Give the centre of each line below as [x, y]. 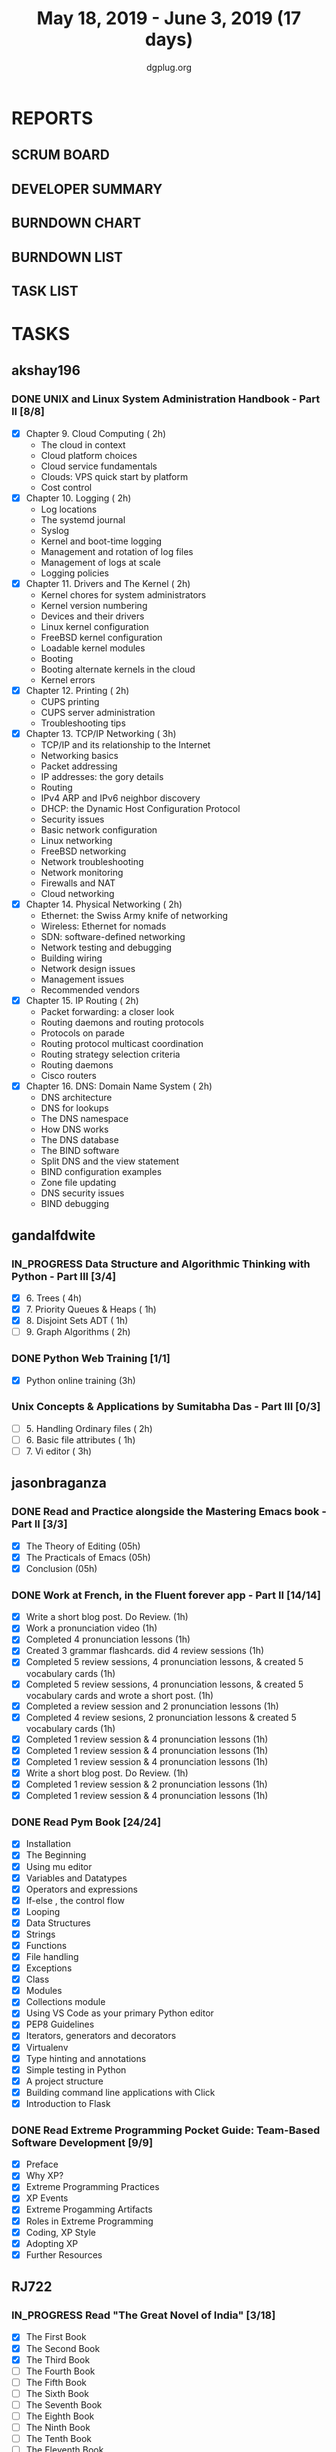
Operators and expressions [81, 1889]
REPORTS [52, 118]
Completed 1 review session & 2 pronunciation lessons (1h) [146, 1784]
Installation [48, 1844]
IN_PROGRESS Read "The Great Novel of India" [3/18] [143, 2315]
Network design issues [88, 969]
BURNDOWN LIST [67, 257]
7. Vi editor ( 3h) [59, 1451]
